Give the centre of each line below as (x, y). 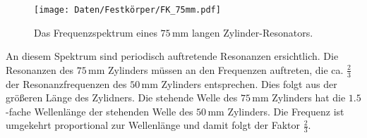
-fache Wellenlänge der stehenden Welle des (100, 111)
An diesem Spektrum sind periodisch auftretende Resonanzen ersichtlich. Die (172, 56)
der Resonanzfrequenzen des (66, 83)
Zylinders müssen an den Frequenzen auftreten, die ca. (226, 69)
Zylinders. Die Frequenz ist (286, 111)
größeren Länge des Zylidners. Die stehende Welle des (122, 98)
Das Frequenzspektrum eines (96, 32)
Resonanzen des (40, 69)
